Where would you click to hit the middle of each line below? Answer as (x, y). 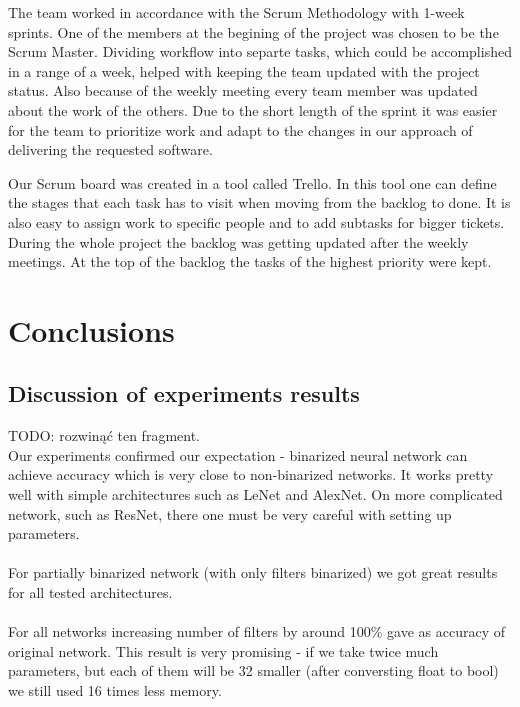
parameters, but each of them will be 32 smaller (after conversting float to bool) (253, 670)
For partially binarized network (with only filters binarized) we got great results (253, 572)
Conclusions (91, 329)
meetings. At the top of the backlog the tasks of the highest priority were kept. (250, 261)
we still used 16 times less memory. (115, 690)
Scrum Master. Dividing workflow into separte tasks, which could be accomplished (260, 51)
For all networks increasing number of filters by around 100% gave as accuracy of (256, 631)
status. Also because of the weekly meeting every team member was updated (243, 90)
